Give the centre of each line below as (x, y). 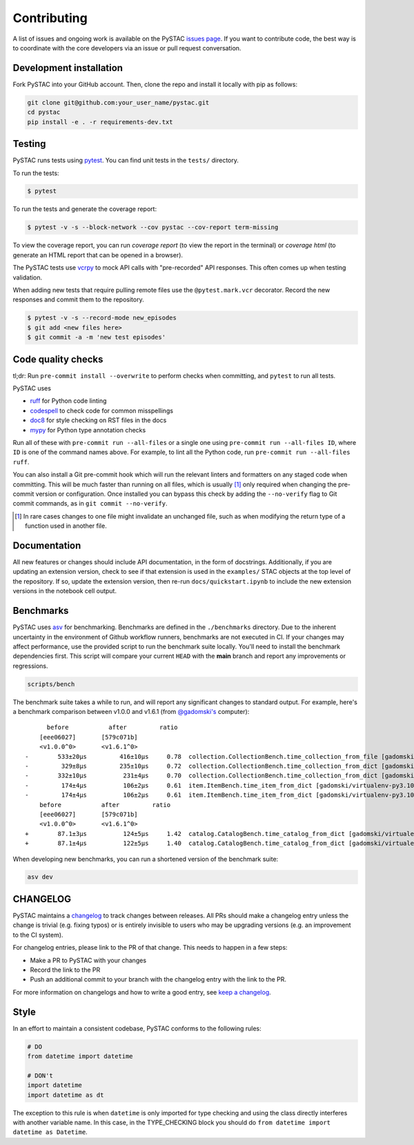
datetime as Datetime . (50, 1132)
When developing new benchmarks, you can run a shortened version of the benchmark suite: (146, 859)
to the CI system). (38, 935)
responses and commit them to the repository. (78, 299)
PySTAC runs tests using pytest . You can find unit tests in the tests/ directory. (126, 160)
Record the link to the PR (65, 970)
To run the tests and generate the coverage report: (85, 209)
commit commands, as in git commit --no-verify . (90, 504)
